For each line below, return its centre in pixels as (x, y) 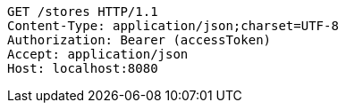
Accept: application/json (98, 54)
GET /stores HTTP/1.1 (83, 12)
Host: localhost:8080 (83, 68)
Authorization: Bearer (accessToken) (139, 40)
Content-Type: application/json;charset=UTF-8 (173, 26)
